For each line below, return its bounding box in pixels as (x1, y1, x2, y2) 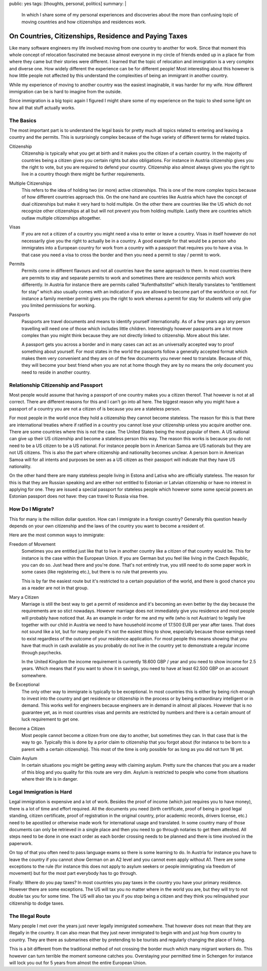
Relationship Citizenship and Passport (9, 382, 103, 389)
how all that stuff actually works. (9, 105, 76, 111)
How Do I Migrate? (9, 506, 54, 513)
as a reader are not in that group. (21, 585, 89, 591)
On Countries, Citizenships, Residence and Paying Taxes (9, 32, 188, 40)
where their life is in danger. (21, 776, 79, 782)
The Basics (9, 117, 37, 124)
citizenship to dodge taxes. (9, 900, 64, 906)
